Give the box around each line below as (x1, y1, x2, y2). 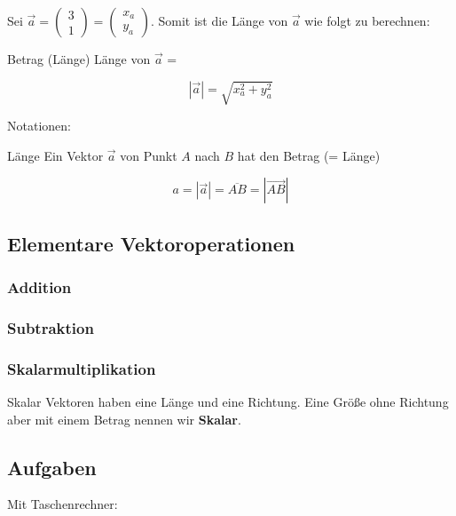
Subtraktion (7, 316, 94, 338)
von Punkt (120, 146, 177, 164)
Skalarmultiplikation (7, 357, 156, 379)
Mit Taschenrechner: (7, 495, 118, 513)
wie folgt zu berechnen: (304, 12, 430, 29)
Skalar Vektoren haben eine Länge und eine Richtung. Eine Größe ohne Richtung (7, 393, 449, 411)
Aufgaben (7, 453, 97, 480)
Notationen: (7, 116, 71, 135)
